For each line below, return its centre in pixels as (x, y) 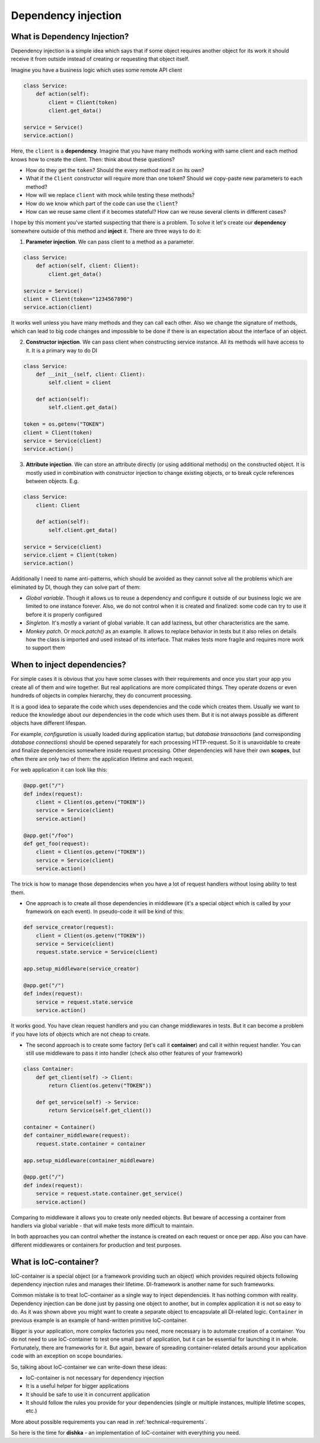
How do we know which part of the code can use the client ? (102, 203)
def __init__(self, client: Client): (91, 374)
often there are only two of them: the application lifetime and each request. (102, 759)
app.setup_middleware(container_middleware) (89, 1160)
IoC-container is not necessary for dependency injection (95, 1378)
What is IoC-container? (55, 1262)
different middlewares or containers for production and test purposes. (96, 1245)
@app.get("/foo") (49, 835)
